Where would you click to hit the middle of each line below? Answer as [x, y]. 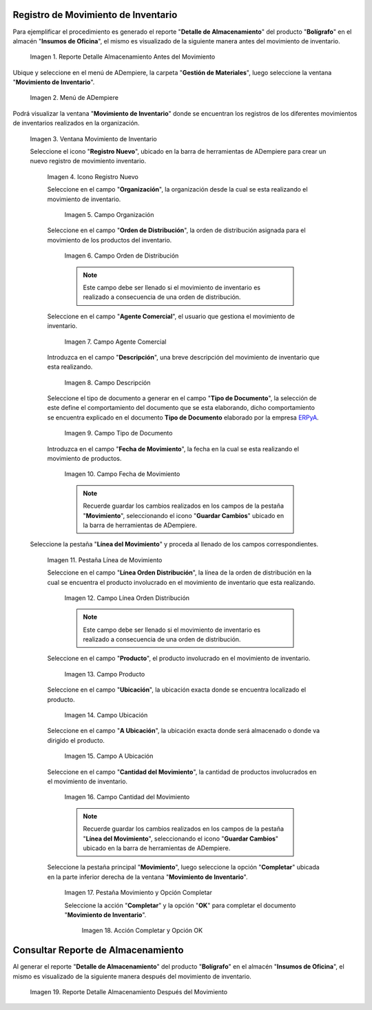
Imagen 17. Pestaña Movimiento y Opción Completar [138, 893]
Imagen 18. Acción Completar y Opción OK [142, 931]
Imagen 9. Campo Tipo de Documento [118, 433]
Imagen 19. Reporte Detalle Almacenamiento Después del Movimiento [128, 991]
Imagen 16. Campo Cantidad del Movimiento [127, 797]
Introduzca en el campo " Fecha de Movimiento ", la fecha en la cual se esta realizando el [173, 449]
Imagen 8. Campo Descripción [107, 382]
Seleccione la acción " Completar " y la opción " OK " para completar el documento [180, 905]
